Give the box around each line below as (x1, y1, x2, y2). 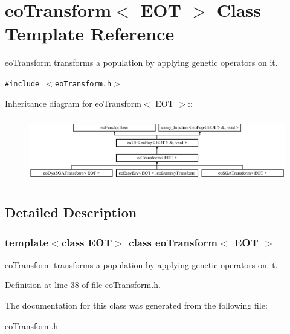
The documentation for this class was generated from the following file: (5, 299, 268, 312)
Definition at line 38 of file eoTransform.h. (5, 278, 161, 291)
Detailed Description (5, 203, 137, 222)
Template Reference (5, 21, 175, 46)
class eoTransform (129, 234, 218, 249)
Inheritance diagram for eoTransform (5, 97, 141, 109)
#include (5, 79, 40, 88)
